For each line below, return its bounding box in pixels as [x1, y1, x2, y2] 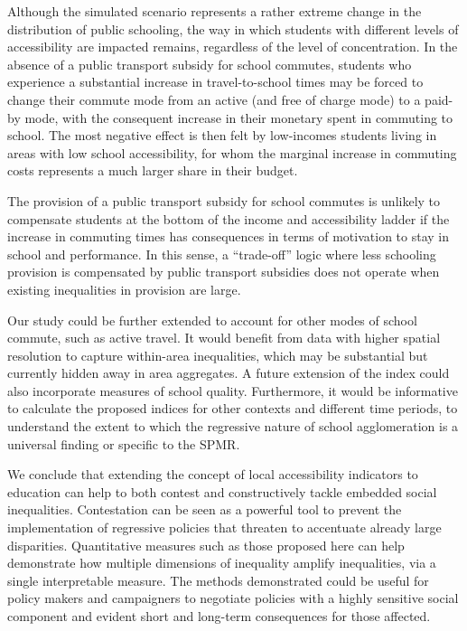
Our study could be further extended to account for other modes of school [7, 310, 417, 329]
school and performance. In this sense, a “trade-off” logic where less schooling [7, 244, 436, 263]
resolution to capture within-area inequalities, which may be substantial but [7, 345, 428, 364]
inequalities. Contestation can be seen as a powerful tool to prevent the [7, 500, 402, 519]
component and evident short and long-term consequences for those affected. [7, 607, 431, 625]
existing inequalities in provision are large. [7, 279, 241, 298]
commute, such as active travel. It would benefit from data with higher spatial [7, 328, 441, 347]
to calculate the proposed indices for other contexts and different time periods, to [7, 399, 458, 418]
